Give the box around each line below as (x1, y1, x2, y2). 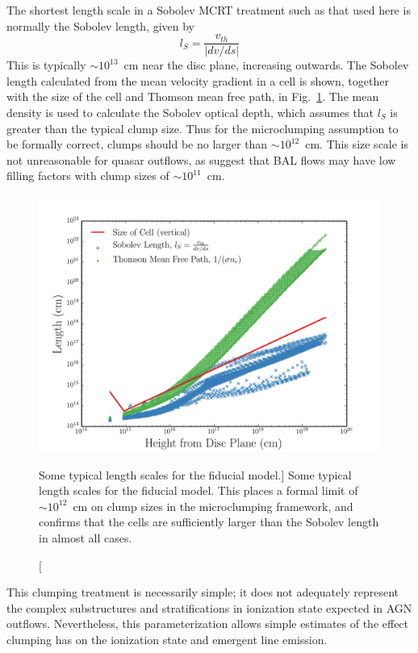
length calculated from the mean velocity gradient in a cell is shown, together (6, 72, 389, 89)
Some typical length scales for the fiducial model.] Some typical (39, 466, 352, 483)
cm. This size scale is (305, 136, 409, 153)
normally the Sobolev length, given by (6, 17, 195, 34)
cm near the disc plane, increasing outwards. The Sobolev (123, 57, 409, 73)
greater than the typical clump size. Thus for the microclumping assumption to (6, 119, 399, 136)
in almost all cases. (39, 529, 132, 546)
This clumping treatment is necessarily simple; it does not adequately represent (6, 584, 399, 601)
